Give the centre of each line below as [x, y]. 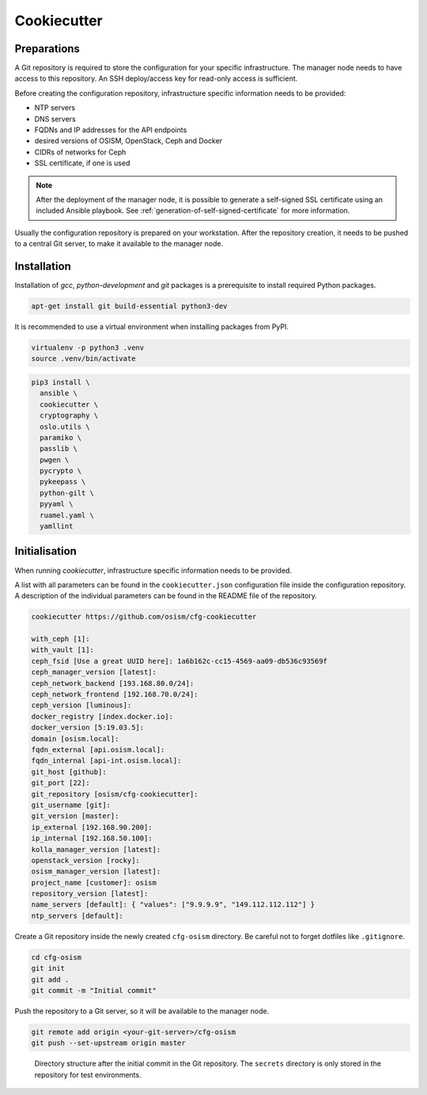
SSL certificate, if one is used [82, 163]
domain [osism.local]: [75, 739]
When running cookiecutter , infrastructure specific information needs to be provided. [153, 570]
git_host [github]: [69, 772]
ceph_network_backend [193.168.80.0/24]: [113, 683]
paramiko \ [61, 438]
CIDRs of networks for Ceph [80, 152]
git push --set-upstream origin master [108, 1043]
